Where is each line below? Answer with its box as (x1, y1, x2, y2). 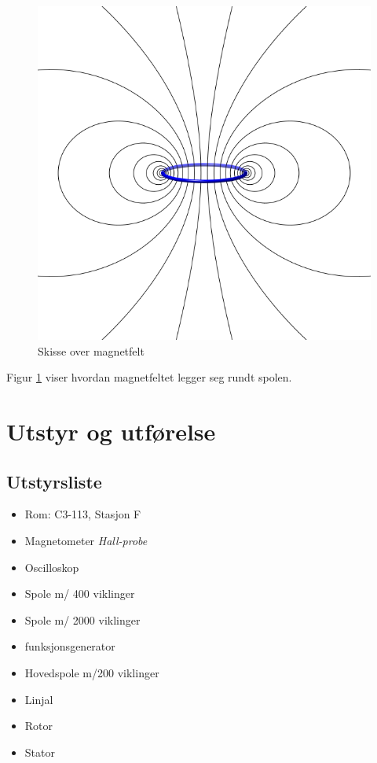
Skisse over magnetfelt (38, 342, 145, 359)
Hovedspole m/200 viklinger (24, 664, 159, 680)
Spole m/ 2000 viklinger (24, 611, 141, 628)
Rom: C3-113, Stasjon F (24, 506, 141, 522)
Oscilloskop (24, 558, 79, 575)
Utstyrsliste (6, 469, 102, 493)
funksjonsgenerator (24, 638, 115, 654)
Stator (24, 743, 55, 760)
